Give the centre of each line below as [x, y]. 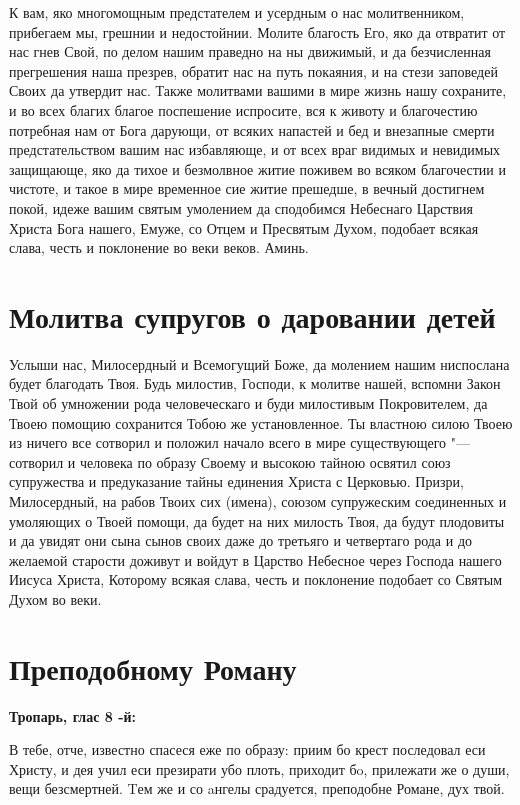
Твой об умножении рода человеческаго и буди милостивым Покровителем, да [248, 403]
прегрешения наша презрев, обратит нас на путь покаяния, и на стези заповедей [253, 70]
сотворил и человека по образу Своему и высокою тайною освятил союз [230, 461]
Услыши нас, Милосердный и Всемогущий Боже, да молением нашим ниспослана [259, 363]
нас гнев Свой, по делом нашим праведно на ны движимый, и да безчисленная [250, 51]
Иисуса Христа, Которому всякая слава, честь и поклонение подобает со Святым [256, 579]
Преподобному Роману [153, 667]
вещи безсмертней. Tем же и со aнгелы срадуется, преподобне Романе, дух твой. [257, 788]
